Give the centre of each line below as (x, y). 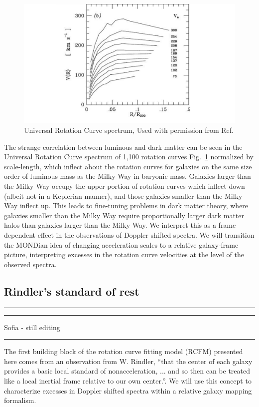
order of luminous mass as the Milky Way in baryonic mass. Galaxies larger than (128, 176)
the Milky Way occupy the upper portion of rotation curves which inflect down (125, 186)
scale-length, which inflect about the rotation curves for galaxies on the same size (128, 166)
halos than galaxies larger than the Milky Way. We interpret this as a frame (120, 225)
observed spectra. (30, 264)
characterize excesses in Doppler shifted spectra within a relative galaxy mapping (128, 390)
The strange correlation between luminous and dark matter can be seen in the (123, 147)
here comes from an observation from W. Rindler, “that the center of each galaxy (128, 361)
